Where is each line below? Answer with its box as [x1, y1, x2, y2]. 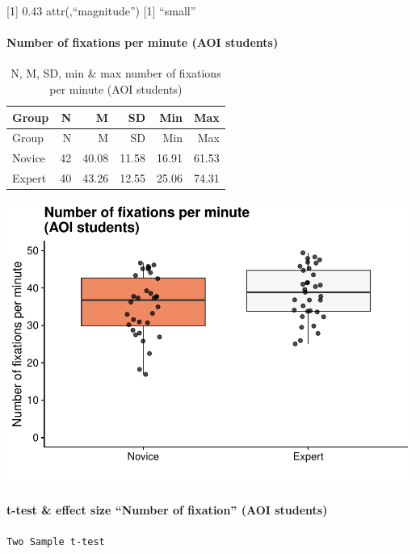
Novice [12, 149, 45, 166]
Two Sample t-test [6, 535, 105, 548]
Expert [12, 170, 47, 187]
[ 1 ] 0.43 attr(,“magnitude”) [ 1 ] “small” [6, 2, 196, 19]
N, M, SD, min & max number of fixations [10, 65, 221, 82]
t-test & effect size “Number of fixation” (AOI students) [6, 502, 328, 518]
